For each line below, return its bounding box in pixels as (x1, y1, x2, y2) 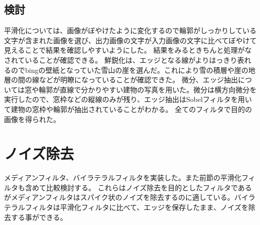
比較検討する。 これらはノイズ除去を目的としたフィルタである (46, 182, 252, 192)
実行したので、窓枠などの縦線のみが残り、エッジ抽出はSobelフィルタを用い (4, 94, 252, 104)
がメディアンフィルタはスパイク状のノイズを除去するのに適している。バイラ (4, 192, 255, 202)
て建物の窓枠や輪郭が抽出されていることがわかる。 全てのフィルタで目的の (4, 103, 252, 114)
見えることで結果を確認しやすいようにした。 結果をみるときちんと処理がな (4, 45, 252, 55)
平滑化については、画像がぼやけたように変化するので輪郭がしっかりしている (4, 25, 256, 36)
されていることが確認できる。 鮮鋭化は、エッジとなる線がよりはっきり (4, 54, 237, 65)
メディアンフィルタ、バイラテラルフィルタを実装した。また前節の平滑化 (4, 172, 242, 183)
